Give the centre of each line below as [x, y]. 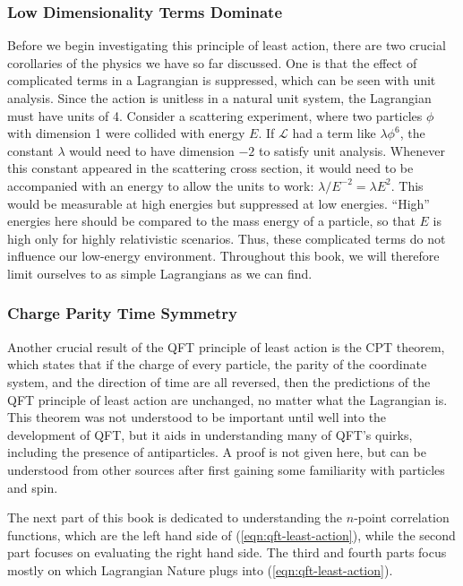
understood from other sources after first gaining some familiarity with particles [226, 469]
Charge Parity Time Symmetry [122, 313]
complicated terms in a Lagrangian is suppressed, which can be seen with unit [222, 80]
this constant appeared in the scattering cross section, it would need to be [210, 168]
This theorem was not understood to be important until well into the [197, 417]
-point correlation [402, 517]
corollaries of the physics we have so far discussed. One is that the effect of [212, 62]
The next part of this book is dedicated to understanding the [175, 517]
